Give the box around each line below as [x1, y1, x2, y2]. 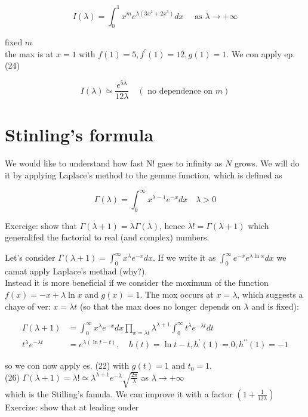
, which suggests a [237, 288, 303, 300]
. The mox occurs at [140, 288, 214, 300]
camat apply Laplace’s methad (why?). [5, 264, 147, 277]
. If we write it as [153, 251, 216, 264]
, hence [159, 219, 185, 231]
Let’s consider [5, 251, 56, 264]
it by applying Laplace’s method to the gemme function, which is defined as [5, 168, 282, 181]
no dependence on [147, 87, 213, 95]
